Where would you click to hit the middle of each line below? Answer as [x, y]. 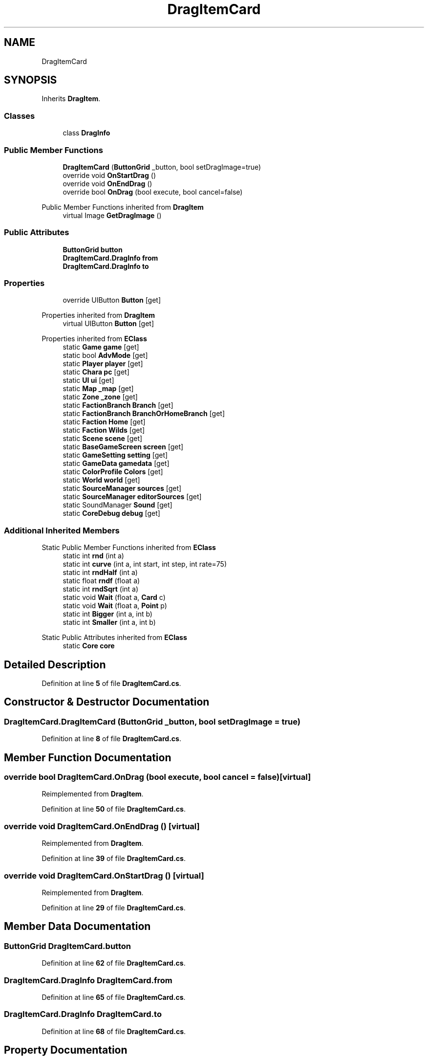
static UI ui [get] [88, 380]
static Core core [89, 646]
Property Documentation [66, 1050]
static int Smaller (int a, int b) [109, 622]
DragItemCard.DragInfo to [106, 266]
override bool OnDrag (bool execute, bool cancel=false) [153, 192]
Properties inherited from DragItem [98, 315]
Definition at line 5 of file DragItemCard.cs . [111, 684]
